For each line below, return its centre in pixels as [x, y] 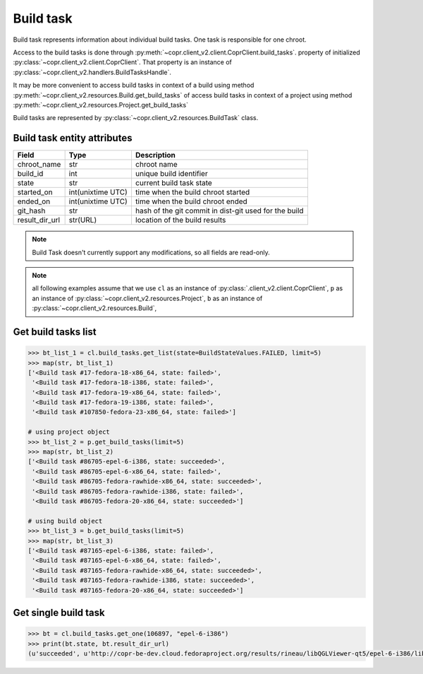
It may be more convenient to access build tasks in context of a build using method [134, 85]
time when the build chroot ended [191, 201]
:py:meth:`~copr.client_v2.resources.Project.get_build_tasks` [100, 105]
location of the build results [180, 220]
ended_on [34, 201]
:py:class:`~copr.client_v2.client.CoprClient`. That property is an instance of [123, 62]
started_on [35, 192]
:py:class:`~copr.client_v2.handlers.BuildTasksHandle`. [92, 72]
